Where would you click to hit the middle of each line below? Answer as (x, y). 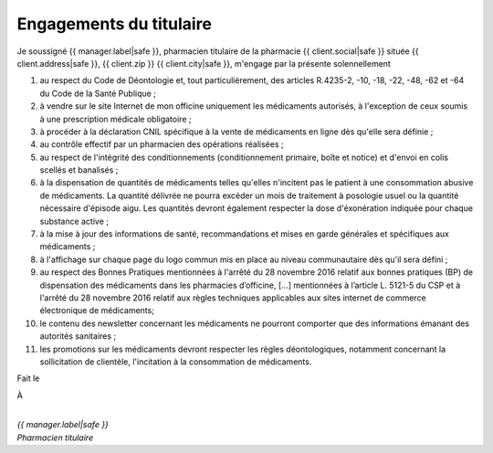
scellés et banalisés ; (79, 170)
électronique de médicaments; (97, 311)
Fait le (28, 378)
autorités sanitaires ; (78, 336)
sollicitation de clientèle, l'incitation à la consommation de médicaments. (176, 362)
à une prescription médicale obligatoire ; (115, 119)
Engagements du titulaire (114, 24)
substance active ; (74, 221)
